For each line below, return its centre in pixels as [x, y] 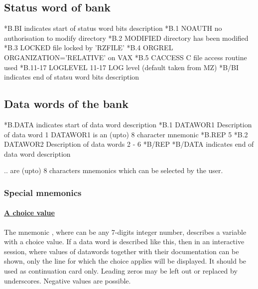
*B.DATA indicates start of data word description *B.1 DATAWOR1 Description [128, 124]
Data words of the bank [66, 104]
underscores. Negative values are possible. [67, 280]
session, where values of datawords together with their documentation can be [122, 251]
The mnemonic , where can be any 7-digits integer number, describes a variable [125, 232]
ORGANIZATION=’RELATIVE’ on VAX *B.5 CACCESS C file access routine [126, 57]
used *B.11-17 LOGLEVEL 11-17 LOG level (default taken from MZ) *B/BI [122, 67]
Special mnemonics [43, 192]
